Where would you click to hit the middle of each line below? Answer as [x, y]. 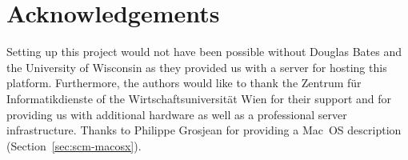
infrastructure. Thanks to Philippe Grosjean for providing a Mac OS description [204, 130]
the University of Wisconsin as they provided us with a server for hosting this [197, 67]
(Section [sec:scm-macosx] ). [74, 145]
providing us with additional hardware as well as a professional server [177, 114]
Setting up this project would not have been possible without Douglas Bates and [204, 52]
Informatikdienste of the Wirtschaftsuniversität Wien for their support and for [199, 98]
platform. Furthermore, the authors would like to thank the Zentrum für [184, 83]
